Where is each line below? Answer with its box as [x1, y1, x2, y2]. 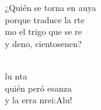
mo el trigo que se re [5, 25, 82, 38]
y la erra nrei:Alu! [5, 94, 72, 106]
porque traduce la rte [5, 13, 85, 26]
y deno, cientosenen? [5, 37, 82, 50]
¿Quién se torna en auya [5, 1, 97, 13]
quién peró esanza [5, 81, 72, 94]
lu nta [5, 69, 28, 82]
